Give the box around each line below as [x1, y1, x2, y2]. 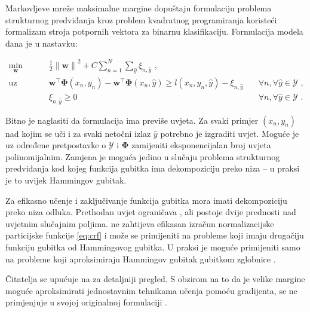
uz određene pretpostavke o [5, 139, 106, 151]
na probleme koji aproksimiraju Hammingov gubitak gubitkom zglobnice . [5, 252, 276, 265]
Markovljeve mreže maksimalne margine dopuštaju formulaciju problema [5, 2, 272, 14]
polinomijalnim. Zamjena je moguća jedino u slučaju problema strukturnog [5, 150, 280, 163]
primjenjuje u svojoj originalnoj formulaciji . [5, 296, 167, 308]
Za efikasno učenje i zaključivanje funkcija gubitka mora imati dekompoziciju [5, 194, 287, 206]
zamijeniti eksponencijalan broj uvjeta [131, 139, 271, 151]
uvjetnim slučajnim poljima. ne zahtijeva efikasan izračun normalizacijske [5, 217, 274, 230]
